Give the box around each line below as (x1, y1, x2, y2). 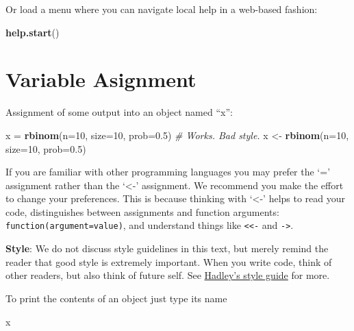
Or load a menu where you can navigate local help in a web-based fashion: (5, 2, 318, 16)
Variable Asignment (5, 65, 197, 93)
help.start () (5, 25, 60, 39)
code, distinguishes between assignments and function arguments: (5, 204, 279, 219)
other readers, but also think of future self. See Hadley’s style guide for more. (5, 268, 330, 282)
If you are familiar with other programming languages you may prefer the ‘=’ (5, 164, 331, 179)
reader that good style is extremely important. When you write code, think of (5, 254, 332, 269)
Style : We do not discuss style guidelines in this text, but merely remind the (5, 241, 329, 256)
